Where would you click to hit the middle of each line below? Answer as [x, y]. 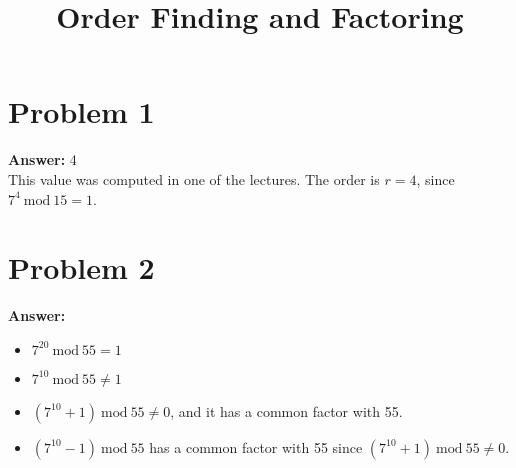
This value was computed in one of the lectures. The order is [194, 178]
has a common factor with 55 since [256, 446]
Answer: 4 [42, 159]
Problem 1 [81, 111]
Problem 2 [81, 267]
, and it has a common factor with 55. [286, 410]
